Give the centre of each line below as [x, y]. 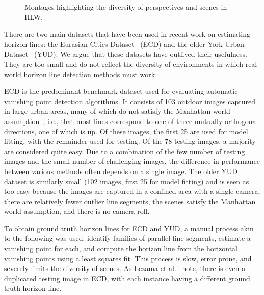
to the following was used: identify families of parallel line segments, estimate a [127, 238]
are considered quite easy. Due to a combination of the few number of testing [125, 151]
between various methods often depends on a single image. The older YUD [121, 171]
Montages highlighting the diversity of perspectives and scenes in [126, 7]
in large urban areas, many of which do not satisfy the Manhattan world [117, 111]
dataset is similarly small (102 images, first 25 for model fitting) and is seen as [127, 181]
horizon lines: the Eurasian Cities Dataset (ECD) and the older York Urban [124, 44]
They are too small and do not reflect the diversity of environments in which [124, 64]
